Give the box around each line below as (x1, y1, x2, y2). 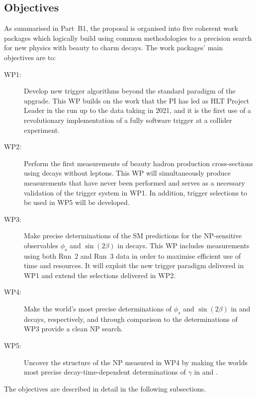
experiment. (24, 124, 60, 135)
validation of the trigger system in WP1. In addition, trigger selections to (24, 187, 248, 198)
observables (24, 240, 59, 250)
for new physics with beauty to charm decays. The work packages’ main (4, 42, 223, 53)
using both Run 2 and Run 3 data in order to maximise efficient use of (24, 250, 241, 261)
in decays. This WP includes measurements (117, 240, 250, 250)
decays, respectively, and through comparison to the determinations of (24, 313, 238, 324)
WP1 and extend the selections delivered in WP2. (24, 270, 176, 280)
